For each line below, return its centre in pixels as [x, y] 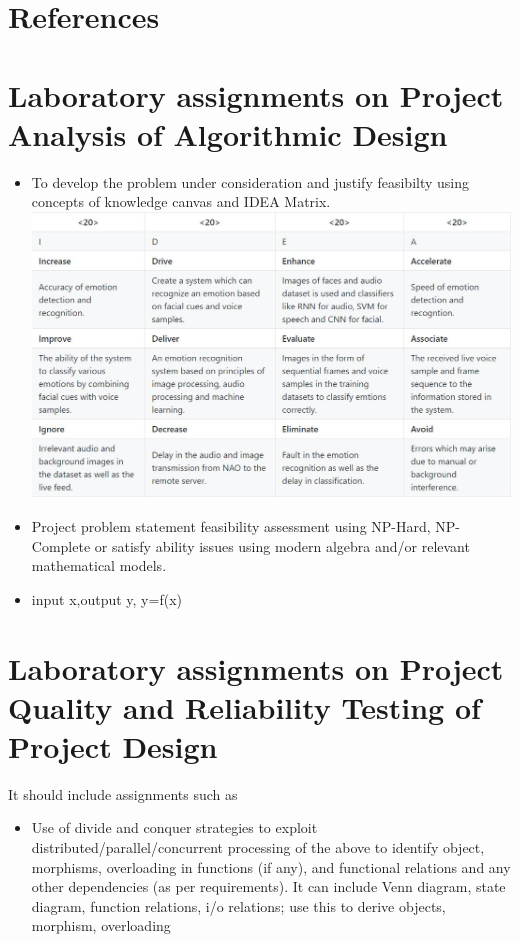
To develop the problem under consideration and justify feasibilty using [250, 181]
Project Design [113, 745]
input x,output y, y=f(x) [106, 598]
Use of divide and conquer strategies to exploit [174, 827]
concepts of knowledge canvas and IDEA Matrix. [181, 201]
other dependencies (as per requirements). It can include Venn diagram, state [268, 886]
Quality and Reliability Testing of [244, 706]
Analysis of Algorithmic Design [228, 133]
